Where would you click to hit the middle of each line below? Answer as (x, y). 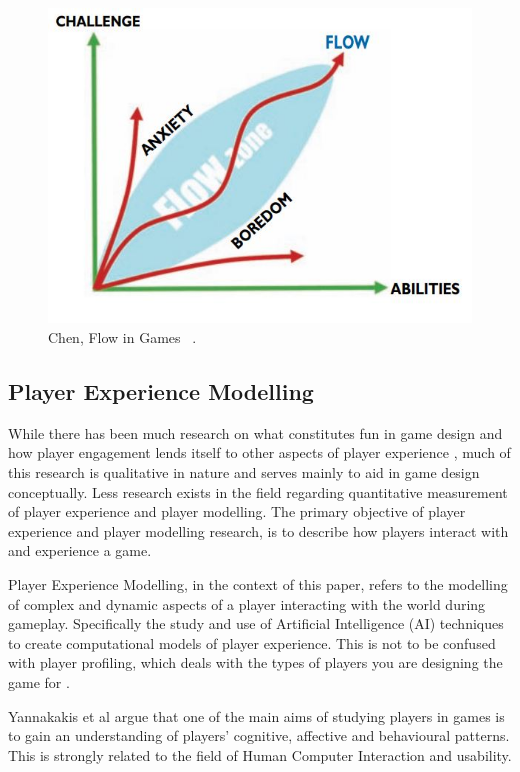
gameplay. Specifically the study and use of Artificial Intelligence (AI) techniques (256, 623)
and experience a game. (80, 550)
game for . (39, 681)
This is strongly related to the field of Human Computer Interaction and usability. (260, 754)
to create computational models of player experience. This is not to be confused (252, 642)
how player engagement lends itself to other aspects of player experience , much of (259, 452)
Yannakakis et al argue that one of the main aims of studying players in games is (256, 715)
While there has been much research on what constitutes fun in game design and (255, 432)
